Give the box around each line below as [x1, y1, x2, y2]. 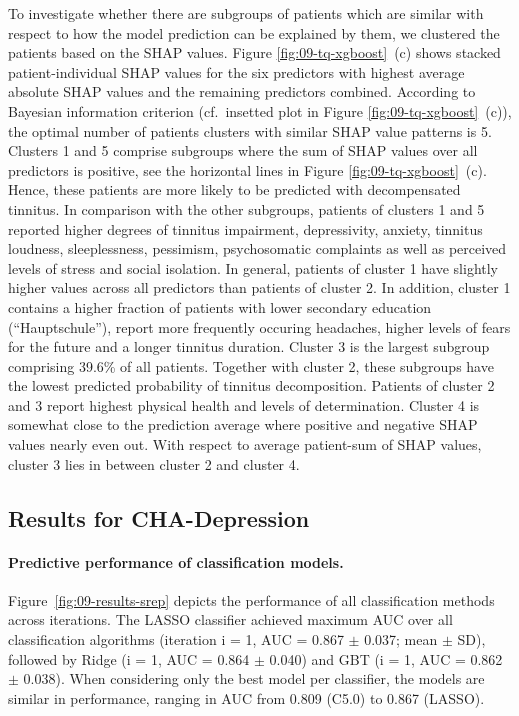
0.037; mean [364, 629, 438, 650]
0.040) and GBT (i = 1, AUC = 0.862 [269, 648, 503, 669]
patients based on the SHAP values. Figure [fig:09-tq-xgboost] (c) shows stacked [8, 42, 501, 63]
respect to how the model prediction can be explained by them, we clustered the [8, 22, 500, 43]
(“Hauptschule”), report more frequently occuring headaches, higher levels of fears [8, 316, 511, 337]
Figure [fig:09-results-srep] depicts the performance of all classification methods [8, 589, 495, 610]
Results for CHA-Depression [8, 502, 310, 533]
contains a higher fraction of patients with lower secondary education [8, 296, 432, 317]
